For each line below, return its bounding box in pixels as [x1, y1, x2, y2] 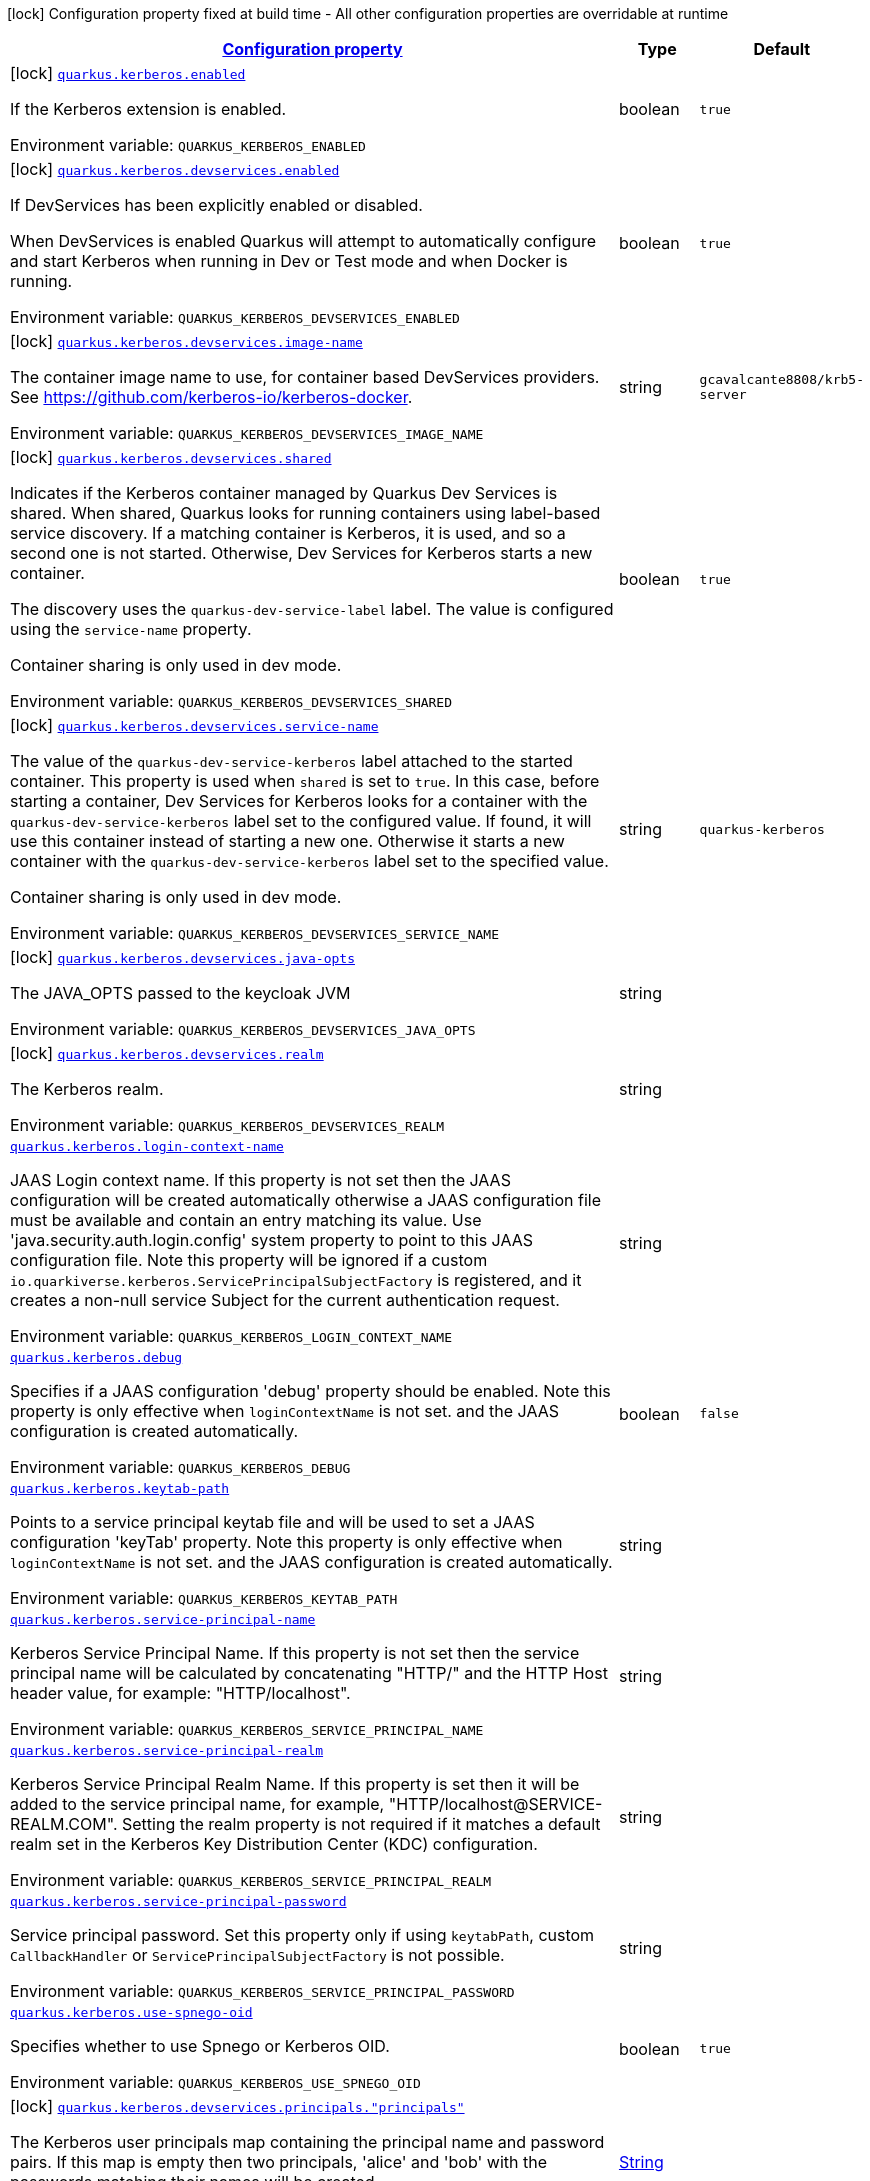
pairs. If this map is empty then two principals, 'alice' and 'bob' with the [10, 2152, 547, 2172]
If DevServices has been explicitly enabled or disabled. [10, 195, 423, 215]
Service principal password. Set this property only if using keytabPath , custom [10, 1925, 595, 1945]
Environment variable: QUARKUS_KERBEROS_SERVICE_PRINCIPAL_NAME [10, 1719, 484, 1739]
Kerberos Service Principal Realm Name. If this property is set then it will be [10, 1774, 580, 1794]
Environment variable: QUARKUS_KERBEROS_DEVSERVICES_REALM [10, 1115, 445, 1135]
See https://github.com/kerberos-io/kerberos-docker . [10, 387, 413, 407]
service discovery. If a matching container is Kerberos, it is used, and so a [10, 523, 566, 543]
